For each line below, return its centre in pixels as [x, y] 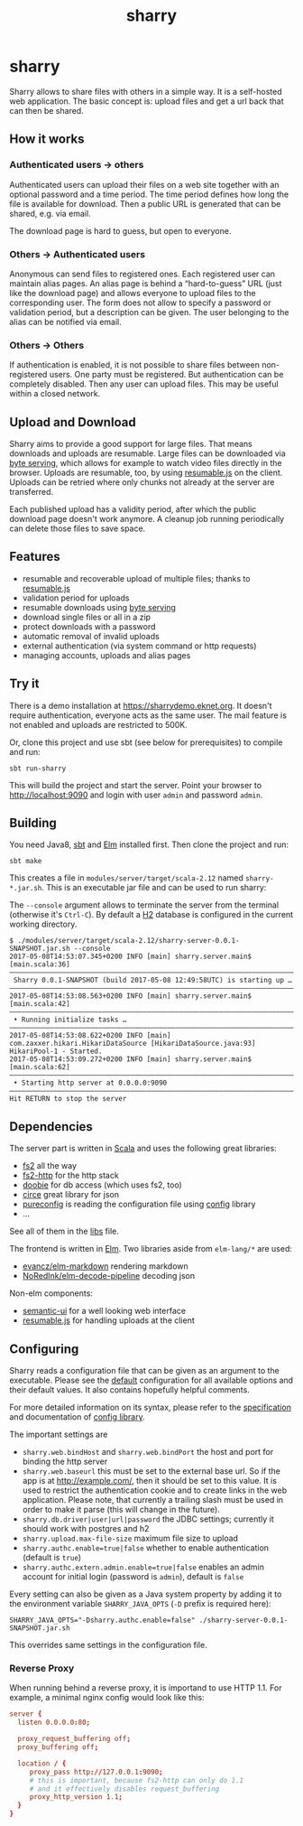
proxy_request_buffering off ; [74, 1739]
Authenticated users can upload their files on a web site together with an [144, 184]
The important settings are [59, 1435]
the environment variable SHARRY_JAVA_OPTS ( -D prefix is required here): [141, 1604]
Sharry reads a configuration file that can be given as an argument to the [144, 1371]
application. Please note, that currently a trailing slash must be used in [153, 1500]
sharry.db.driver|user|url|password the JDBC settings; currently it [148, 1519]
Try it [24, 684]
